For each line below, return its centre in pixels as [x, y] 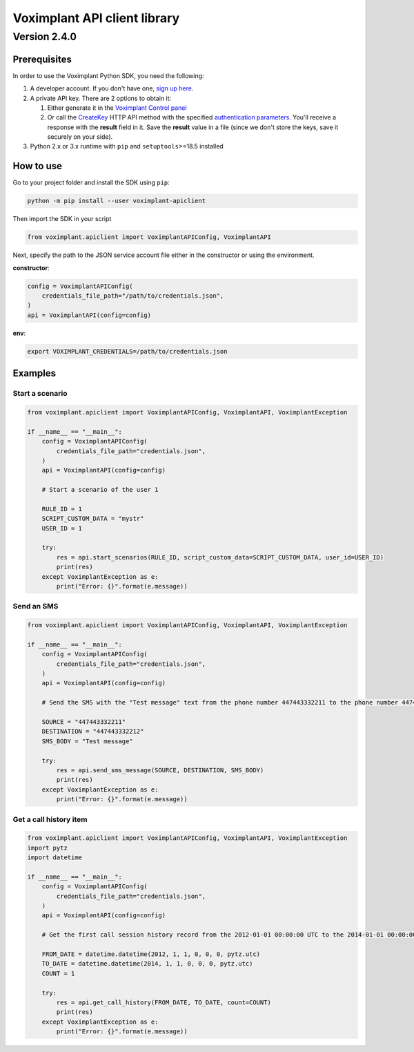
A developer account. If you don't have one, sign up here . [112, 88]
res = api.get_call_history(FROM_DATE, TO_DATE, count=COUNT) [164, 1002]
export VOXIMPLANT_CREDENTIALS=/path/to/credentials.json [127, 351]
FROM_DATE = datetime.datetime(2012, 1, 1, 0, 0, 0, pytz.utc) [151, 954]
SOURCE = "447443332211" [84, 722]
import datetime [55, 858]
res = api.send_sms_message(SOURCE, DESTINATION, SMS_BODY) [160, 770]
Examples [34, 373]
